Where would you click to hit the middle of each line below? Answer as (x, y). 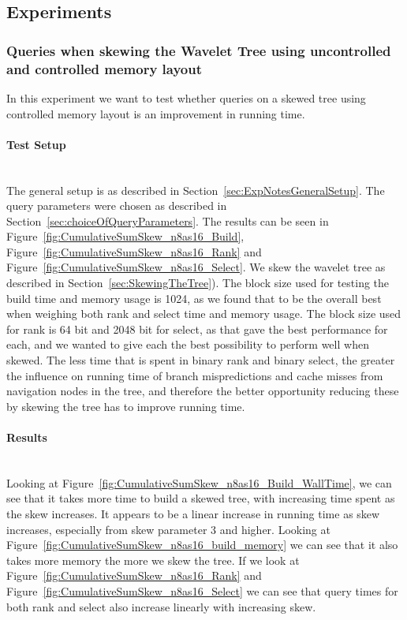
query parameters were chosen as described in (117, 205)
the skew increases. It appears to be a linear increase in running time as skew (193, 513)
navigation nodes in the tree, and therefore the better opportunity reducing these (203, 391)
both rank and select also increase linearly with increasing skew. (161, 606)
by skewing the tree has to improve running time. (126, 406)
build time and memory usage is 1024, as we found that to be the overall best (194, 298)
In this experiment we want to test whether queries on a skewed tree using (186, 97)
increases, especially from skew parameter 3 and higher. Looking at (168, 529)
